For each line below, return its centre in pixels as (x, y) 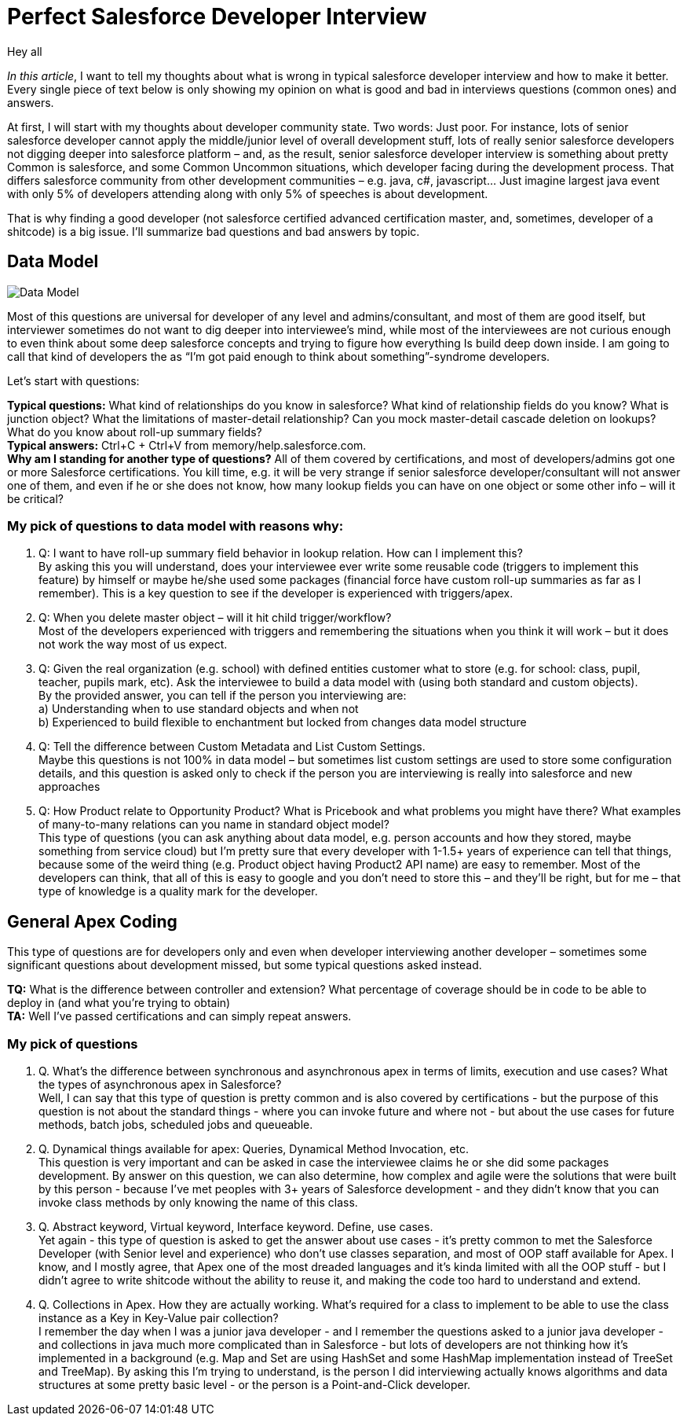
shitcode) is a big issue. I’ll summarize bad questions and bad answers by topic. (214, 231)
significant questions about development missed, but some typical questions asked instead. (245, 965)
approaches (69, 787)
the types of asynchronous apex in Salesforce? (160, 1084)
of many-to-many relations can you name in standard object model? (214, 825)
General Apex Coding (92, 921)
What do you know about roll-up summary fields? (135, 432)
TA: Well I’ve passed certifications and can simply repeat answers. (179, 1016)
